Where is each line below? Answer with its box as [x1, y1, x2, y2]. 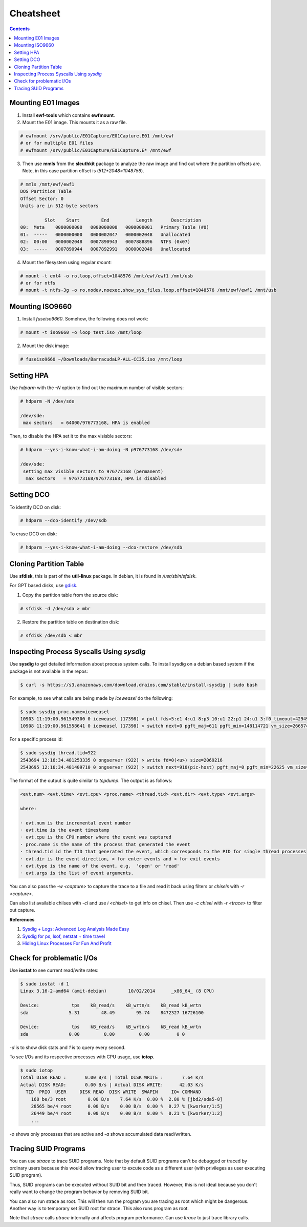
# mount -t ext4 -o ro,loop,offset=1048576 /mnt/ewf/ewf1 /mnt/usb [20, 273, 193, 279]
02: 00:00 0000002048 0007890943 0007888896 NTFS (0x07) [20, 239, 190, 245]
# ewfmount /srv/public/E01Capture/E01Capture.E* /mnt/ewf [20, 147, 171, 153]
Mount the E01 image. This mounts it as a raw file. [22, 119, 127, 125]
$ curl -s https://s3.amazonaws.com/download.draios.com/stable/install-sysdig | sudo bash [20, 682, 258, 688]
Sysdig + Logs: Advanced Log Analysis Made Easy [22, 926, 129, 932]
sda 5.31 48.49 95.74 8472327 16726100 [20, 1010, 204, 1015]
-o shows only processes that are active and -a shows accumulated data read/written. [9, 1131, 192, 1137]
